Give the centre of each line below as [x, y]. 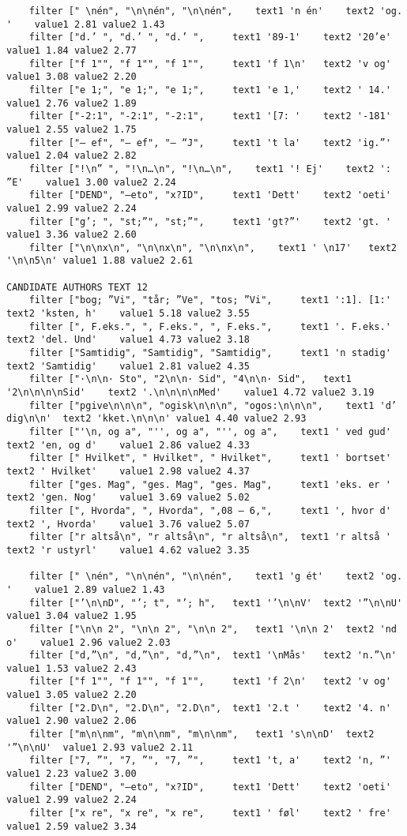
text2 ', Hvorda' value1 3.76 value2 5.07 [128, 524]
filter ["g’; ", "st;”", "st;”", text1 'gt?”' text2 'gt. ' [210, 221]
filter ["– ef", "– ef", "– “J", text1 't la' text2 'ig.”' [210, 142]
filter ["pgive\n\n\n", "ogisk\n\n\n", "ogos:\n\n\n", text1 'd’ [213, 405]
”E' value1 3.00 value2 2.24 [91, 182]
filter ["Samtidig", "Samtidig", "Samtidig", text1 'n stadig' [210, 353]
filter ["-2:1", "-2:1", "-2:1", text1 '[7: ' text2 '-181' [210, 116]
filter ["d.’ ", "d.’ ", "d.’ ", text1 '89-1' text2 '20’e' [210, 37]
